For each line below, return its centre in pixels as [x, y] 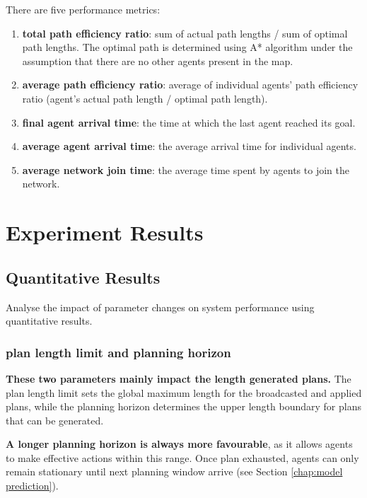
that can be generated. [55, 420]
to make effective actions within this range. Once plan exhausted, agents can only [182, 457]
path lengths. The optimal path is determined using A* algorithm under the [187, 47]
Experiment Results [105, 232]
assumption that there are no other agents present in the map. [158, 60]
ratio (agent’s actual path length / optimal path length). [145, 98]
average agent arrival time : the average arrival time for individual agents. [189, 146]
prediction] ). [32, 486]
